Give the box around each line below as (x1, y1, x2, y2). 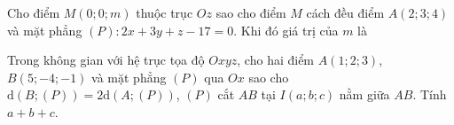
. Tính (412, 85, 447, 104)
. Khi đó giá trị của (233, 20, 339, 39)
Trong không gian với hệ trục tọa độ (7, 51, 205, 69)
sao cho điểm (215, 4, 286, 21)
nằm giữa (339, 85, 390, 104)
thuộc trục (136, 4, 193, 21)
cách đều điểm (306, 4, 385, 21)
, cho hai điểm (237, 51, 315, 69)
